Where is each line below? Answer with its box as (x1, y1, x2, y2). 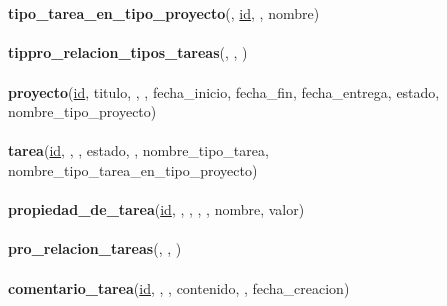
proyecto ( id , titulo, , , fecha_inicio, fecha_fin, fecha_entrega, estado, (8, 81, 440, 102)
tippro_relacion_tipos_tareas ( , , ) (8, 42, 248, 63)
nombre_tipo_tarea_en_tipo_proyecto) (8, 159, 258, 180)
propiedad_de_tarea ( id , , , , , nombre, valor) (8, 199, 305, 220)
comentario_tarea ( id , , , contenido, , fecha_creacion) (8, 277, 350, 298)
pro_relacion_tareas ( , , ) (8, 238, 182, 259)
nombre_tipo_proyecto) (8, 101, 157, 122)
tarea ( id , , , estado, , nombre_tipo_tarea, (8, 140, 269, 161)
